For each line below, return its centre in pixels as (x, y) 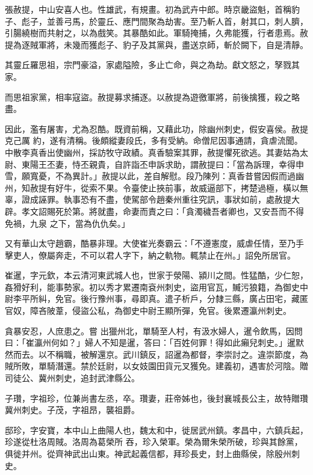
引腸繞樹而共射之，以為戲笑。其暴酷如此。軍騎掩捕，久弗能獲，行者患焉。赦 (156, 33)
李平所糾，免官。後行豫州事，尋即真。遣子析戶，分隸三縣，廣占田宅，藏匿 (160, 299)
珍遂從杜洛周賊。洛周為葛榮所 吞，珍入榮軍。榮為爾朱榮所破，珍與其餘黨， (154, 442)
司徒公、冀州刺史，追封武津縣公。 (72, 378)
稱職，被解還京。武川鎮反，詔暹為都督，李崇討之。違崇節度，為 (181, 354)
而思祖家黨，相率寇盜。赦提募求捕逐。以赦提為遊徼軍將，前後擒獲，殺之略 (152, 97)
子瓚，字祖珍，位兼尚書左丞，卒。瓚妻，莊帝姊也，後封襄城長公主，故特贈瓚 (156, 398)
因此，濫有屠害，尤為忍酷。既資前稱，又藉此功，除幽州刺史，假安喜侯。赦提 (156, 128)
